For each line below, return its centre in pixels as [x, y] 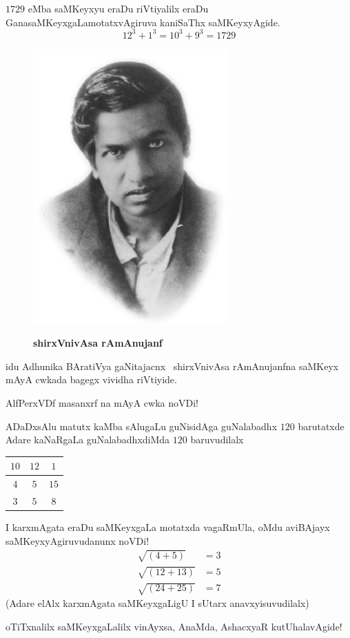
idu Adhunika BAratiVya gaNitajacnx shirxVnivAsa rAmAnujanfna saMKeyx [172, 366]
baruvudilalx [217, 439]
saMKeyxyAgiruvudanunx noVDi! [78, 540]
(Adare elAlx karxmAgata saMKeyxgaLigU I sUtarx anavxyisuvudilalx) [157, 603]
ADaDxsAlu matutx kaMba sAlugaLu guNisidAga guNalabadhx [142, 426]
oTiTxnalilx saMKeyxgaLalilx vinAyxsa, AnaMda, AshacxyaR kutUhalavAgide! [174, 626]
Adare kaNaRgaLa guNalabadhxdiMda [88, 439]
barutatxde [321, 426]
